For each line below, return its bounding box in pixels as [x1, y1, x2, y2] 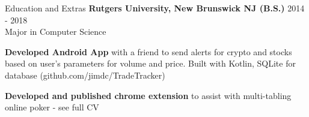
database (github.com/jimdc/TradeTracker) [5, 68, 165, 81]
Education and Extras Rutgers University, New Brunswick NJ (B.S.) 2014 [5, 2, 305, 14]
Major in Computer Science [5, 25, 106, 38]
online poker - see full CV [5, 101, 99, 113]
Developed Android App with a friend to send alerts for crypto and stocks [5, 45, 292, 58]
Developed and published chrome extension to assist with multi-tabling [5, 89, 292, 101]
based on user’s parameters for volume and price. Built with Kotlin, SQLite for [5, 57, 296, 70]
